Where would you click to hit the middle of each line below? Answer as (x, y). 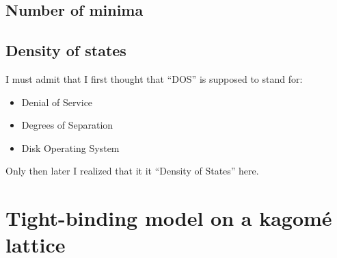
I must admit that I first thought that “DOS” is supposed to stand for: (154, 78)
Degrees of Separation (67, 125)
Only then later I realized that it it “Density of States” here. (132, 171)
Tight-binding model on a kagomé (169, 218)
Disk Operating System (70, 147)
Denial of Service (57, 102)
